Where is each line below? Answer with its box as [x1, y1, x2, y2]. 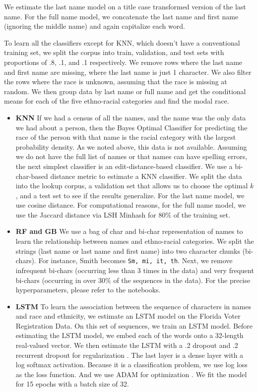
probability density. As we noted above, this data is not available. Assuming [15, 141, 247, 152]
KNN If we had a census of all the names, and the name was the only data [15, 112, 246, 122]
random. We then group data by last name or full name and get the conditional [4, 86, 246, 96]
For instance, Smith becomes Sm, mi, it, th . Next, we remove [38, 255, 233, 266]
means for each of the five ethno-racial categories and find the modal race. [4, 96, 229, 106]
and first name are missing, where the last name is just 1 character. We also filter [4, 66, 252, 77]
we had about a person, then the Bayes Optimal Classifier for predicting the [15, 122, 248, 132]
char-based [15, 170, 48, 181]
